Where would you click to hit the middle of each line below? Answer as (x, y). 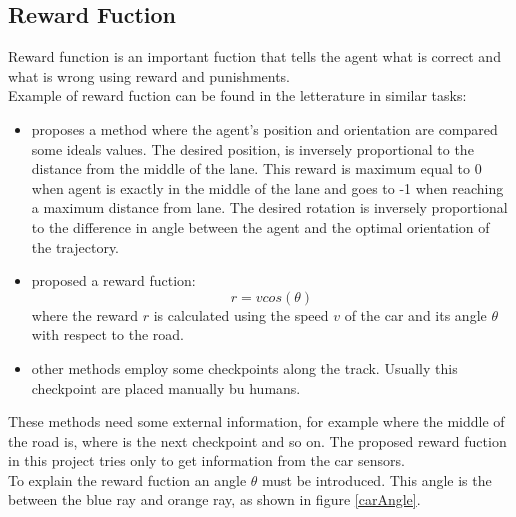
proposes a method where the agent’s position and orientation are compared (264, 128)
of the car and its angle (415, 314)
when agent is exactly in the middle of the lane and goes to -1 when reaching (267, 187)
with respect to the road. (108, 334)
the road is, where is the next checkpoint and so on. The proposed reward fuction (257, 440)
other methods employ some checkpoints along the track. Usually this (244, 367)
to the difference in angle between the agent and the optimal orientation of (260, 226)
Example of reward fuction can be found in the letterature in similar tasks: (237, 95)
